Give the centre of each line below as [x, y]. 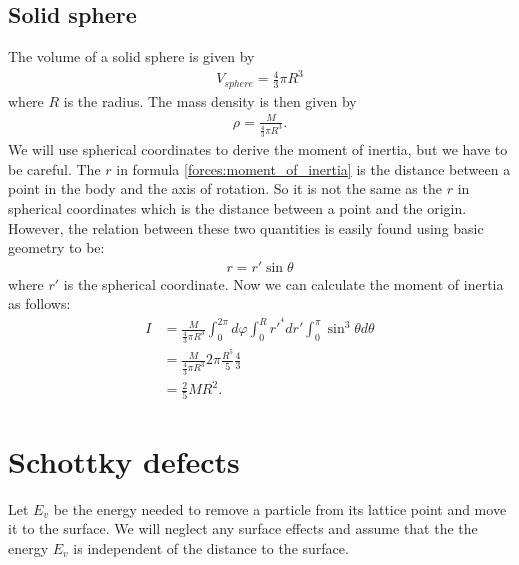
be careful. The [54, 168]
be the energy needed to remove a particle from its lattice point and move [280, 508]
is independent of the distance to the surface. [211, 547]
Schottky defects [124, 460]
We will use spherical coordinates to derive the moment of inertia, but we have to [258, 149]
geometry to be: [56, 247]
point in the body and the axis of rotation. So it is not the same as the [225, 188]
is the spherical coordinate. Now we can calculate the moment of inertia [283, 283]
